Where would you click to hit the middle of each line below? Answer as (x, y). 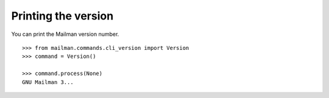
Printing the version (62, 16)
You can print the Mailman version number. (65, 34)
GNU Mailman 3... (48, 82)
